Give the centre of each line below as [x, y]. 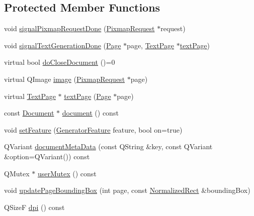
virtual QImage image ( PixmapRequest [65, 79]
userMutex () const [67, 173]
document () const [90, 113]
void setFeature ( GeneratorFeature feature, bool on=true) [93, 129]
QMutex [17, 173]
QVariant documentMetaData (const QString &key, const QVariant [108, 146]
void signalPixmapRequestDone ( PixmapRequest [79, 28]
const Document [29, 113]
